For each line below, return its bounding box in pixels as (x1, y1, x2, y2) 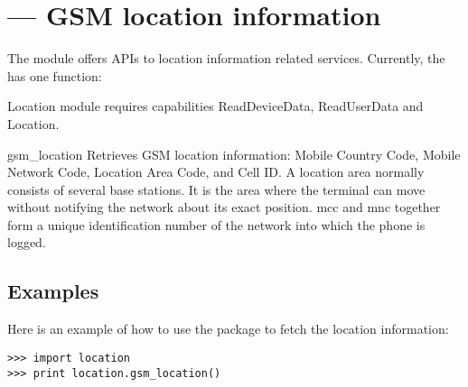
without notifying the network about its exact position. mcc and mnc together (7, 198, 441, 217)
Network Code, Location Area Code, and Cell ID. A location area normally (7, 162, 425, 181)
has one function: (7, 66, 102, 85)
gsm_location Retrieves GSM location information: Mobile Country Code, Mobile (7, 144, 461, 163)
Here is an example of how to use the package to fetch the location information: (7, 319, 449, 338)
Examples (7, 277, 99, 305)
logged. (7, 233, 46, 252)
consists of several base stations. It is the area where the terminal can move (7, 180, 426, 198)
